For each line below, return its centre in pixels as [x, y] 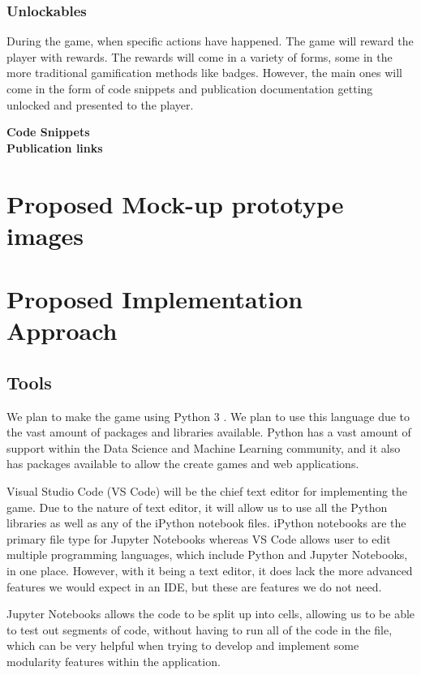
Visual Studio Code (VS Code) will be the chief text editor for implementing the [207, 491]
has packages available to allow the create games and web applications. [183, 464]
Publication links [55, 147]
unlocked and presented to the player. [100, 104]
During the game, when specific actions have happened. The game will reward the [210, 41]
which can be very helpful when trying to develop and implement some [183, 645]
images [45, 235]
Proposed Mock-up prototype [175, 203]
